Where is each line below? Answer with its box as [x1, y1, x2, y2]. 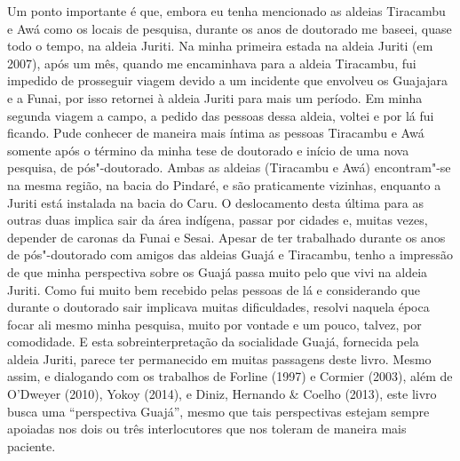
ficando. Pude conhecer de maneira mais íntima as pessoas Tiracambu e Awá [7, 123, 424, 142]
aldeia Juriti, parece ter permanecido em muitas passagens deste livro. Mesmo [7, 349, 432, 368]
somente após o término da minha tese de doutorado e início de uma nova [7, 140, 409, 159]
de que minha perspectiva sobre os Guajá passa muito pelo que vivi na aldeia [7, 262, 428, 281]
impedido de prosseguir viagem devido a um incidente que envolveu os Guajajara [7, 71, 448, 90]
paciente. [7, 436, 56, 455]
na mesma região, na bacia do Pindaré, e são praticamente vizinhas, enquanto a [7, 175, 441, 194]
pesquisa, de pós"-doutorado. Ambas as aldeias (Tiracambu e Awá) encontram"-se [7, 158, 451, 177]
